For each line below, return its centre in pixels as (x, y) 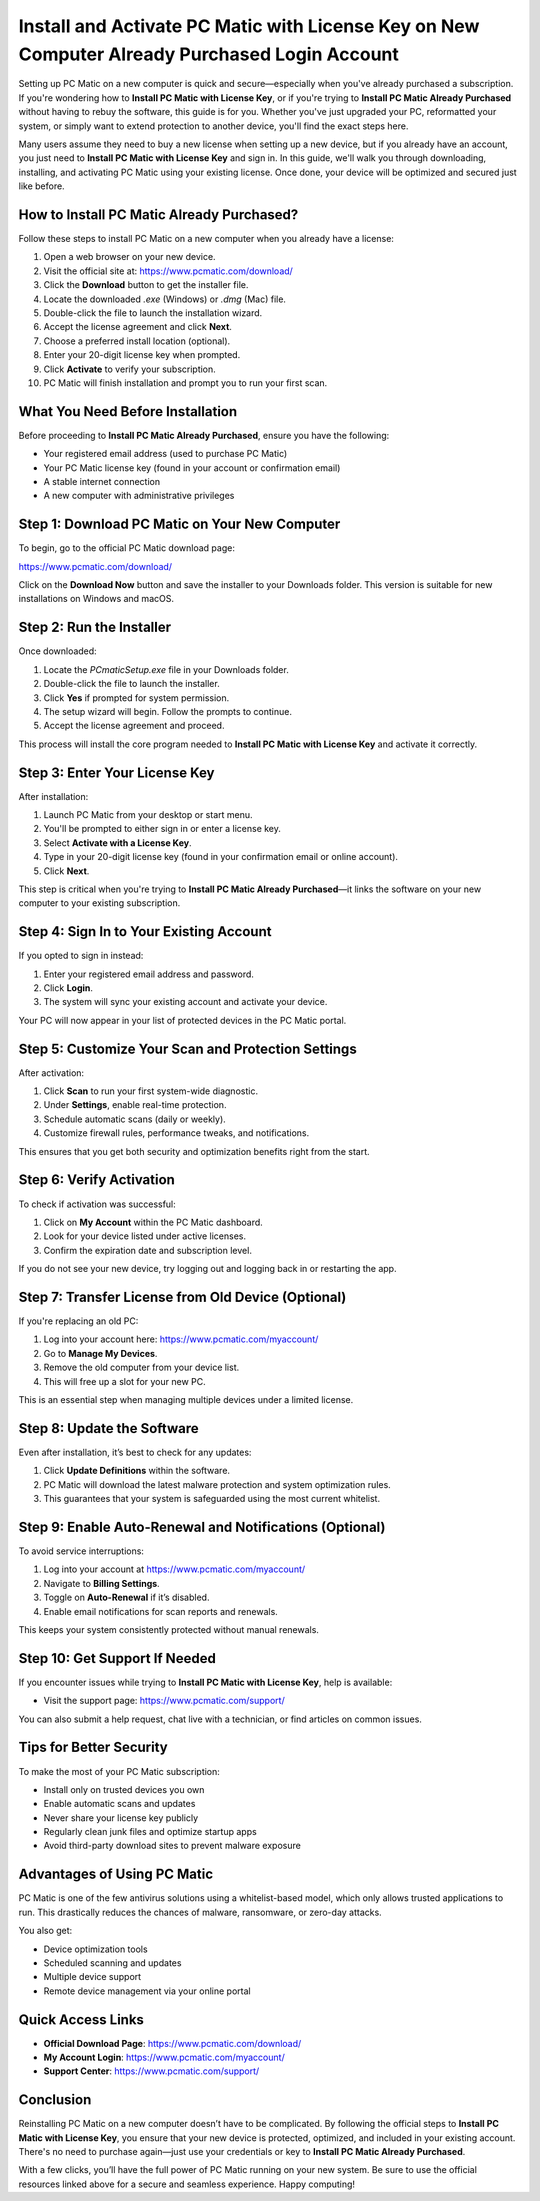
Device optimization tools (96, 1949)
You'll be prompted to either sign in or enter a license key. (162, 829)
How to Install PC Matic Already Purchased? (158, 214)
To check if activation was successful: (97, 1204)
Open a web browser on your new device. (129, 257)
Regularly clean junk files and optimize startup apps (150, 1832)
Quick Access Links (81, 2019)
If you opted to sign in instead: (81, 956)
